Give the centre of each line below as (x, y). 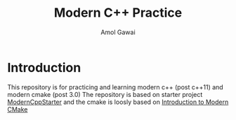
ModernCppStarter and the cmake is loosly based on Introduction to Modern (118, 102)
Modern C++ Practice (118, 13)
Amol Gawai (118, 32)
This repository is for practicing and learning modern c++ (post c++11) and (115, 87)
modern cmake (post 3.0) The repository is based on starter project (105, 94)
